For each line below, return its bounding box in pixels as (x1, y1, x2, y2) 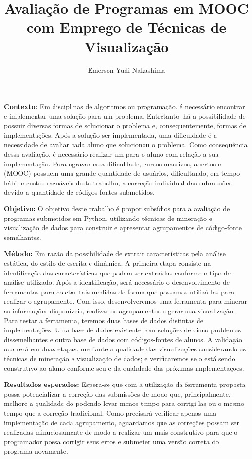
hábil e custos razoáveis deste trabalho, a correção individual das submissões (4, 177, 232, 187)
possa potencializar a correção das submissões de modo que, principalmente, (4, 388, 231, 399)
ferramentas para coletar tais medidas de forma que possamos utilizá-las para (4, 286, 234, 296)
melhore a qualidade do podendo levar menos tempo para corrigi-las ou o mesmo (4, 398, 244, 408)
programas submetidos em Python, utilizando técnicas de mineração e (4, 213, 212, 223)
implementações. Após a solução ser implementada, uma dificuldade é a (4, 129, 217, 140)
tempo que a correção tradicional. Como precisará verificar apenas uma (4, 407, 216, 418)
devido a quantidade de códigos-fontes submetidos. (4, 187, 155, 197)
